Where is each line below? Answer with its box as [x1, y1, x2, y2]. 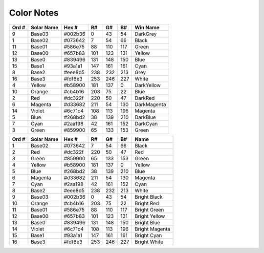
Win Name [134, 24, 160, 31]
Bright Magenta [134, 225, 171, 232]
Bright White [134, 238, 164, 245]
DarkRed [134, 94, 155, 101]
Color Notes [9, 7, 59, 18]
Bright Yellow [134, 212, 165, 219]
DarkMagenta [134, 101, 166, 107]
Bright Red [134, 200, 159, 207]
